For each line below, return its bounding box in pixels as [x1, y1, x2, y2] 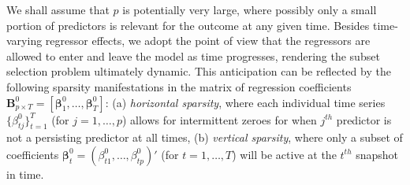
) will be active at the [232, 146, 337, 162]
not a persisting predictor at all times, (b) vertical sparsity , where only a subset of [6, 129, 403, 146]
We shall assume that [6, 2, 110, 17]
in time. [6, 165, 44, 182]
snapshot [356, 146, 399, 162]
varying [6, 32, 43, 49]
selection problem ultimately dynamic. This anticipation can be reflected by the [6, 63, 391, 80]
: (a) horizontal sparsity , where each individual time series [105, 94, 386, 110]
